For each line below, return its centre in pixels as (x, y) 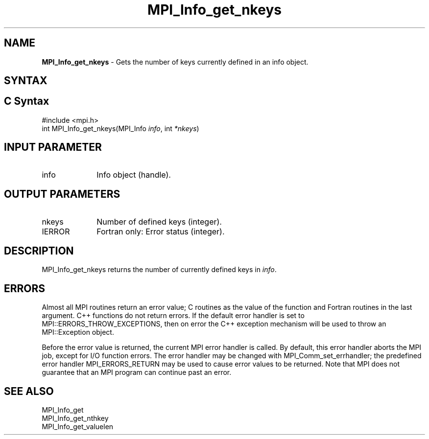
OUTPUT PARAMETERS (62, 194)
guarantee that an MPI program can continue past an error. (137, 372)
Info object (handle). (134, 174)
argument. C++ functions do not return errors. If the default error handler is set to (173, 316)
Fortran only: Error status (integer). (161, 231)
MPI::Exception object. (78, 332)
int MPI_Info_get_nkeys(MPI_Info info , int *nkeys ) (120, 128)
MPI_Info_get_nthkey (75, 418)
